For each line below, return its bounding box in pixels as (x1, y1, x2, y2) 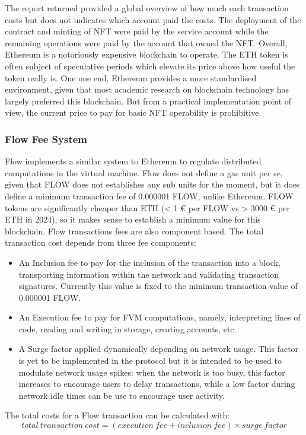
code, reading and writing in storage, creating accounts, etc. (18, 322, 237, 335)
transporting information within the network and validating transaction (18, 268, 279, 280)
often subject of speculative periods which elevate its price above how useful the (5, 59, 295, 72)
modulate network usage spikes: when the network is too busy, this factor (18, 366, 285, 378)
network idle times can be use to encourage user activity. (18, 389, 225, 401)
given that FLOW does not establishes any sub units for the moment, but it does (5, 178, 300, 190)
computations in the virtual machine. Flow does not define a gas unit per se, (5, 166, 283, 179)
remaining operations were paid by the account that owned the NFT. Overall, (5, 36, 288, 49)
